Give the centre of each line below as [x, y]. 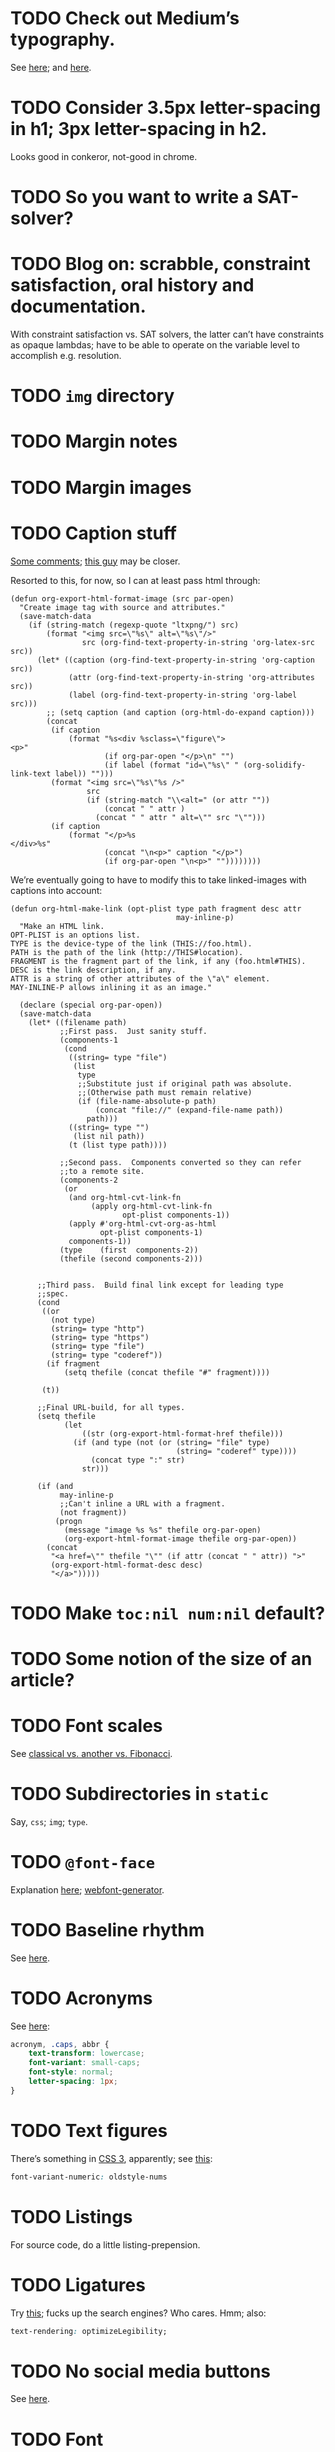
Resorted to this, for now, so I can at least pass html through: [135, 580]
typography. [63, 39]
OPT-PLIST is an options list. [75, 935]
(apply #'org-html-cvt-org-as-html [142, 1223]
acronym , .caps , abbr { [60, 2044]
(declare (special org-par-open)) [91, 1005]
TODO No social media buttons [140, 2371]
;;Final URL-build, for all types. [111, 1407]
